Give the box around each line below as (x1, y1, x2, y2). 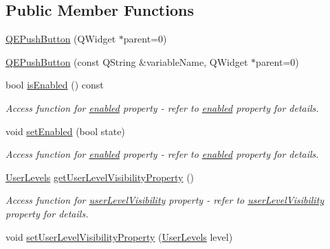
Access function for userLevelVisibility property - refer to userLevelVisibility (5, 193, 324, 207)
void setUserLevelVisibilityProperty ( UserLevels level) (5, 229, 233, 244)
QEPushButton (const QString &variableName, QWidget (5, 54, 248, 69)
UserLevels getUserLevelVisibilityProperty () (5, 169, 195, 184)
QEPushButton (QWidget (5, 32, 116, 46)
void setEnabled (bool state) (5, 123, 125, 138)
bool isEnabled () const (5, 78, 104, 92)
